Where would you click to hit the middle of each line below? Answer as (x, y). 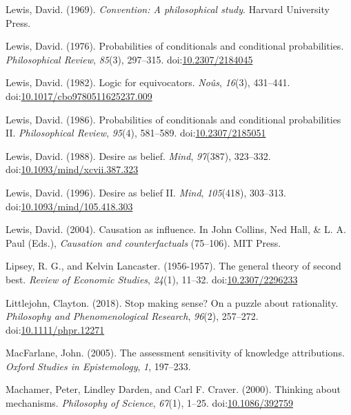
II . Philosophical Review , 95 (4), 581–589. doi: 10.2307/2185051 (136, 133)
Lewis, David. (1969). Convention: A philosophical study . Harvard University (168, 9)
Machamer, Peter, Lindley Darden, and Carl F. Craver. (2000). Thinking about (173, 389)
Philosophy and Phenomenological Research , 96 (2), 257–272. (132, 316)
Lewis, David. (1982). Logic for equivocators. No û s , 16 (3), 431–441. (148, 82)
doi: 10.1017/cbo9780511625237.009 (79, 95)
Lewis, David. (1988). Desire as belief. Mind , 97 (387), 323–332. (138, 155)
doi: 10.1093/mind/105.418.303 (69, 206)
